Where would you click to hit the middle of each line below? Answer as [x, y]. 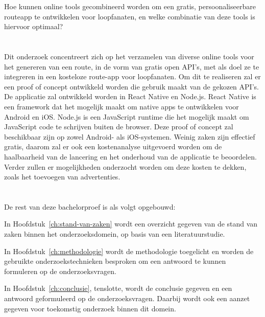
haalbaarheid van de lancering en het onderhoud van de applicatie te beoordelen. [130, 156]
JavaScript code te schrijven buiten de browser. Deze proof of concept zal [119, 127]
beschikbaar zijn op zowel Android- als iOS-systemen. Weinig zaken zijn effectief [130, 136]
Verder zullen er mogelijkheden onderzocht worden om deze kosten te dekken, [125, 166]
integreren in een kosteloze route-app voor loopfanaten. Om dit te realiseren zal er [132, 76]
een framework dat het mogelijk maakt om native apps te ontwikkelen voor [122, 106]
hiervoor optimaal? [34, 26]
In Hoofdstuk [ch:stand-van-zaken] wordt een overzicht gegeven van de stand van [131, 224]
